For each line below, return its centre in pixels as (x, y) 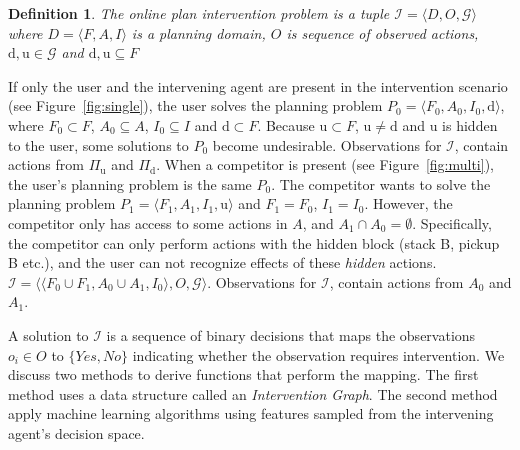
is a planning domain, (198, 32)
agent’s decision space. (76, 432)
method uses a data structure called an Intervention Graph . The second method (253, 393)
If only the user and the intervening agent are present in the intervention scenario (258, 85)
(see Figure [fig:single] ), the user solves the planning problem (195, 105)
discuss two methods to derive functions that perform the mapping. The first (243, 374)
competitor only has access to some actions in (148, 222)
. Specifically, (452, 222)
